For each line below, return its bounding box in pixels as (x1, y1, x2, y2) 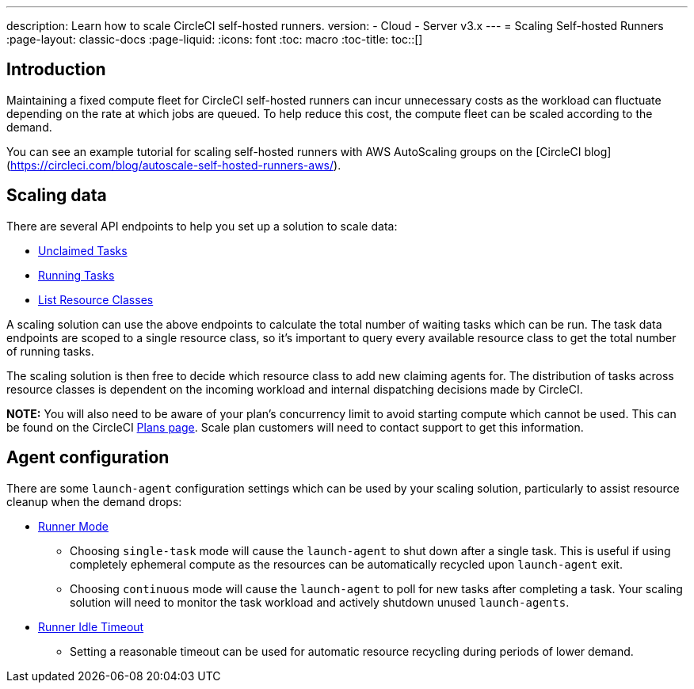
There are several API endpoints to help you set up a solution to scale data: (6, 219, 398, 233)
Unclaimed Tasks (38, 243, 128, 257)
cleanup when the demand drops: (6, 494, 182, 508)
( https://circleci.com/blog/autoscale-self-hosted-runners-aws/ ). (6, 158, 341, 172)
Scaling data (6, 185, 107, 206)
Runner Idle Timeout (38, 619, 144, 634)
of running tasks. (6, 344, 94, 358)
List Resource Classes (38, 292, 154, 306)
